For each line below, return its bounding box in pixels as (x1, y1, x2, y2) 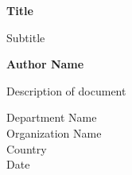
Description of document (6, 82, 126, 99)
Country (6, 140, 47, 157)
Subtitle (6, 29, 45, 45)
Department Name (6, 109, 97, 126)
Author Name (6, 56, 84, 72)
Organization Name (6, 124, 102, 141)
